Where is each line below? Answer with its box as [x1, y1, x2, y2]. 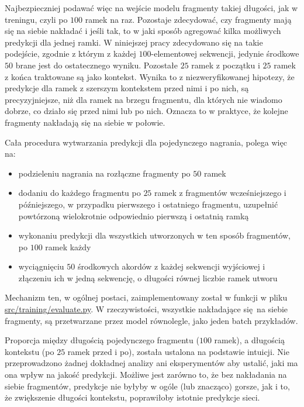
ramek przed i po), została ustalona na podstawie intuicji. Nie [67, 345, 289, 357]
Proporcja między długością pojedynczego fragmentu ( [5, 334, 199, 346]
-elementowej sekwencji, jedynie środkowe [151, 47, 299, 60]
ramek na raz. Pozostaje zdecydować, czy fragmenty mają [85, 13, 292, 25]
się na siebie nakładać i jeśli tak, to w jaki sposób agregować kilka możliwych [5, 25, 281, 37]
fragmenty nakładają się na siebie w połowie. [5, 116, 165, 128]
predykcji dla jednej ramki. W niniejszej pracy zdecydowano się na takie [5, 36, 263, 48]
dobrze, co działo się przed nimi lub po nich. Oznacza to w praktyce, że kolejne [5, 105, 288, 117]
